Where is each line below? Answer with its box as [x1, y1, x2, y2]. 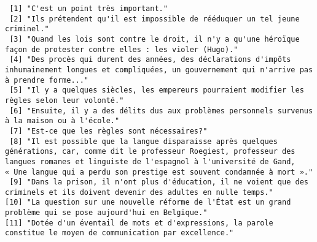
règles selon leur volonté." [5, 96, 124, 105]
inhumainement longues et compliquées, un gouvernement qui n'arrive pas [5, 65, 313, 74]
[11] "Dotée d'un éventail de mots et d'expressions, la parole [5, 218, 273, 227]
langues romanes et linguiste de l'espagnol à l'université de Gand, [5, 157, 295, 166]
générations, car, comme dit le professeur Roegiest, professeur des [5, 147, 295, 156]
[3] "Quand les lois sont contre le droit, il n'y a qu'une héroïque [9, 34, 300, 43]
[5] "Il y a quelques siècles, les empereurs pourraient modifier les [9, 86, 304, 95]
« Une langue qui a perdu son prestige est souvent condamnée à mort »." [5, 167, 313, 176]
